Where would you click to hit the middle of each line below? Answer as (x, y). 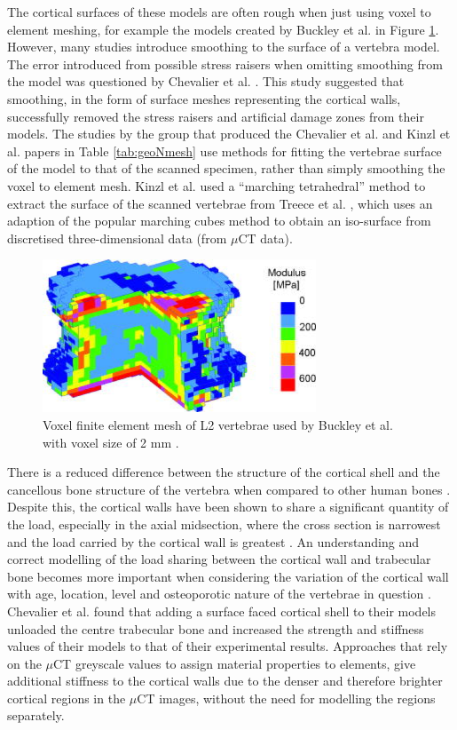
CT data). (265, 238)
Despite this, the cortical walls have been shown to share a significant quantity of (228, 507)
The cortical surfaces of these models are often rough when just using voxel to (219, 12)
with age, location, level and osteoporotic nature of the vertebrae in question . (219, 594)
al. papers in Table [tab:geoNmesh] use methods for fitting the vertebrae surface (225, 151)
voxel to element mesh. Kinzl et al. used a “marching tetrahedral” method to (217, 185)
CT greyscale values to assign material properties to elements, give (235, 663)
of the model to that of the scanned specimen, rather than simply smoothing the (226, 168)
